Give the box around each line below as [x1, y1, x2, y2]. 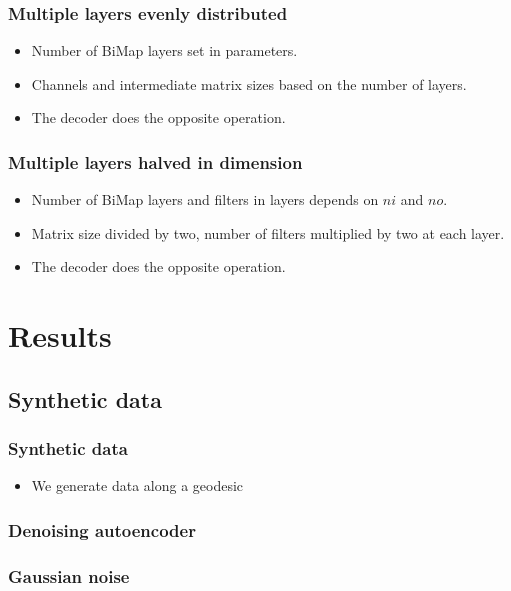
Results [8, 315, 112, 356]
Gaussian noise [8, 563, 130, 588]
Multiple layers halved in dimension [8, 149, 303, 174]
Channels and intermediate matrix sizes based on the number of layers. [31, 73, 467, 94]
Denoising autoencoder [8, 517, 196, 542]
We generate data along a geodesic [31, 475, 244, 496]
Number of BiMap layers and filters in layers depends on [31, 189, 379, 210]
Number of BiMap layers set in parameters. [31, 40, 298, 61]
